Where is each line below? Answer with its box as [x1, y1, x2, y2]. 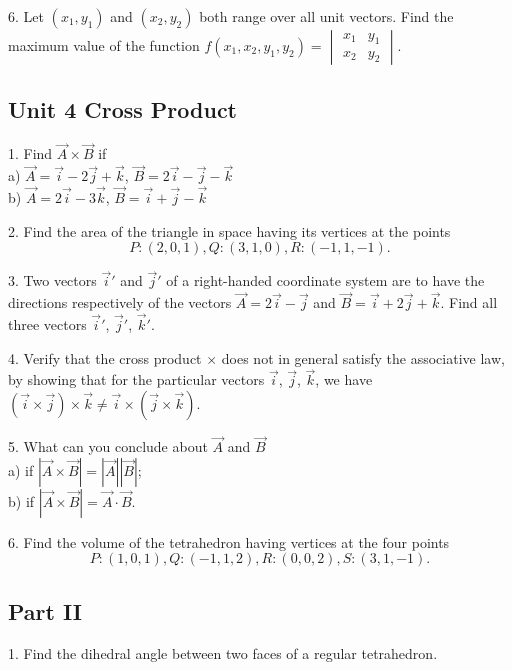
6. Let [8, 6, 44, 26]
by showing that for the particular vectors [8, 369, 265, 390]
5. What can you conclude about [8, 436, 208, 457]
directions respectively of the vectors [8, 292, 232, 313]
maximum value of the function [8, 35, 200, 55]
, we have [315, 369, 373, 390]
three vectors [8, 314, 87, 335]
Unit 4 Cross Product [8, 94, 238, 125]
